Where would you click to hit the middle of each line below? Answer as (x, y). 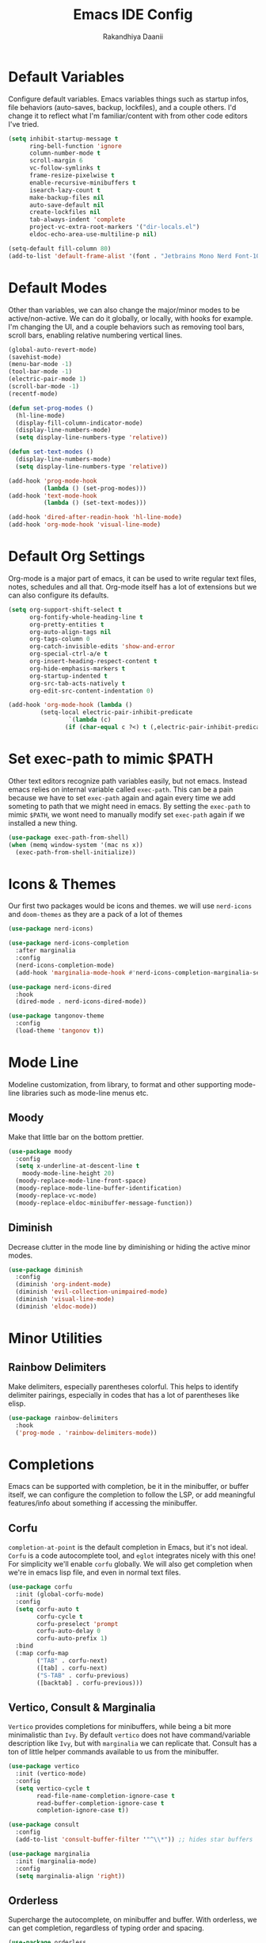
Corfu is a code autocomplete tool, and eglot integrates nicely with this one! (132, 1556)
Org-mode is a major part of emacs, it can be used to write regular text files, (132, 578)
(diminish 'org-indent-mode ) (63, 1285)
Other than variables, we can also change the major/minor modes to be (124, 310)
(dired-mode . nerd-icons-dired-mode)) (81, 1002)
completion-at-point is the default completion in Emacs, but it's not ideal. (128, 1548)
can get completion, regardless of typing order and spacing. (106, 1928)
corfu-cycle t (60, 1617)
